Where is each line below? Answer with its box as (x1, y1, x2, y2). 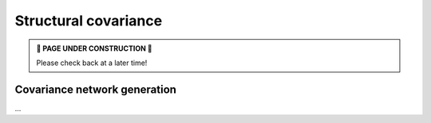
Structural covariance (14, 12, 163, 29)
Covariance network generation (14, 83, 177, 96)
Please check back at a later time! (36, 58, 148, 67)
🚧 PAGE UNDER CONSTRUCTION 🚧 (36, 44, 152, 53)
